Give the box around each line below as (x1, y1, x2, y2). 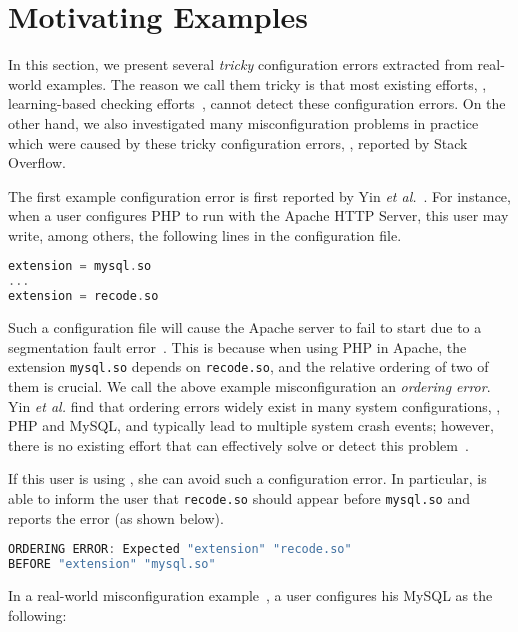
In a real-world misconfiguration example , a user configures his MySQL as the (8, 584, 493, 605)
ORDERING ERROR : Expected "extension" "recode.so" (8, 542, 352, 557)
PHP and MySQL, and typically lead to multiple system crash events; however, (8, 415, 494, 436)
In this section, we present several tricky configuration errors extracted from (8, 54, 473, 75)
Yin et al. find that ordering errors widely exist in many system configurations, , (8, 395, 501, 416)
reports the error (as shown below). (8, 507, 224, 528)
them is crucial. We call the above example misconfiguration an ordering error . (8, 375, 491, 396)
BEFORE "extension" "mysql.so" (8, 557, 216, 572)
